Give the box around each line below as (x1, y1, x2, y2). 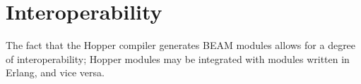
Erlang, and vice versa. (6, 65, 105, 80)
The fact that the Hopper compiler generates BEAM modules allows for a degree (6, 38, 356, 52)
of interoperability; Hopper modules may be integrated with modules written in (6, 51, 350, 66)
